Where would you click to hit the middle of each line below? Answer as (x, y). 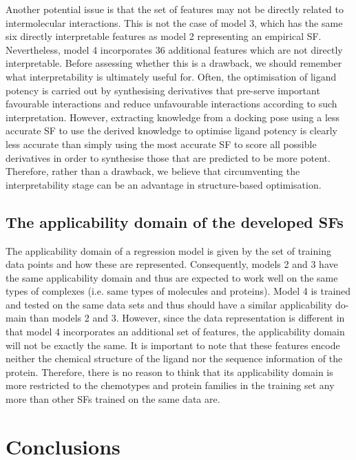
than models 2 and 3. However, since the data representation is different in (187, 318)
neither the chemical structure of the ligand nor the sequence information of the (174, 358)
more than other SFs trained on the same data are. (113, 399)
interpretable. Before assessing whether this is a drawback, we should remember (174, 63)
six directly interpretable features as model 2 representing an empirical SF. (164, 36)
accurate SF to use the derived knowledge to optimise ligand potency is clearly (171, 130)
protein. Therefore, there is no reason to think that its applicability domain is (169, 372)
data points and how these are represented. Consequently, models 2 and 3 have (172, 264)
